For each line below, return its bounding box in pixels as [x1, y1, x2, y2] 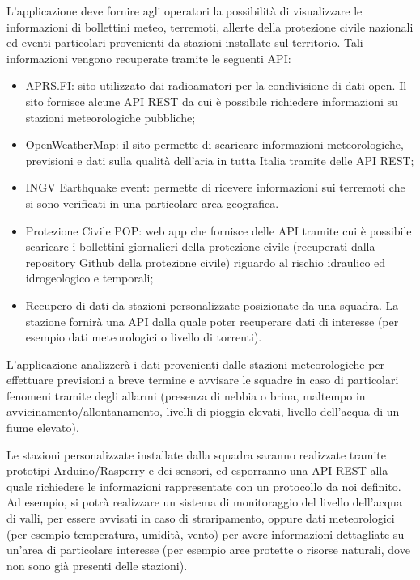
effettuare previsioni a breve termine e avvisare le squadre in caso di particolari [6, 371, 399, 388]
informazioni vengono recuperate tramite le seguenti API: [6, 49, 291, 66]
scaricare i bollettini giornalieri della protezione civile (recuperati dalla [25, 238, 375, 255]
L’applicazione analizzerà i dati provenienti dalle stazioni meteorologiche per [6, 355, 385, 372]
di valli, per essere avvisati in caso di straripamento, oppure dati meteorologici [6, 510, 395, 527]
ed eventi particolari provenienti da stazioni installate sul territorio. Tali [6, 34, 363, 51]
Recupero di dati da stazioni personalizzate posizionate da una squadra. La [25, 296, 399, 313]
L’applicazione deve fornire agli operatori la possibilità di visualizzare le [6, 2, 363, 19]
